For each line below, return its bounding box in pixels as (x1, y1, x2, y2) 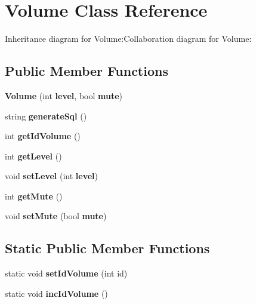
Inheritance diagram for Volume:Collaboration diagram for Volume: (5, 32, 252, 45)
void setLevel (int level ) (5, 170, 98, 182)
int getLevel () (5, 149, 62, 162)
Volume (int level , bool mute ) (5, 89, 123, 102)
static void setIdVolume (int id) (5, 267, 128, 280)
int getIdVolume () (5, 130, 81, 142)
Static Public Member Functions (5, 239, 210, 257)
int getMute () (5, 189, 63, 202)
